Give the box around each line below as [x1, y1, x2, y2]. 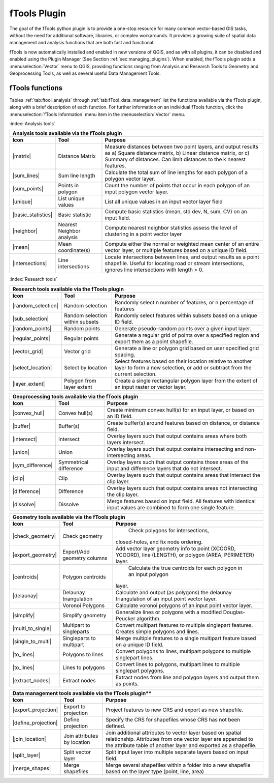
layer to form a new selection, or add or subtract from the [114, 364, 252, 371]
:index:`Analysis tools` [9, 120, 56, 127]
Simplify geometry [62, 612, 107, 619]
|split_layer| [12, 751, 41, 759]
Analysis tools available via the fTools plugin [12, 130, 122, 137]
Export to [63, 703, 86, 710]
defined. [106, 722, 126, 730]
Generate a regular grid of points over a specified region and [114, 331, 260, 338]
